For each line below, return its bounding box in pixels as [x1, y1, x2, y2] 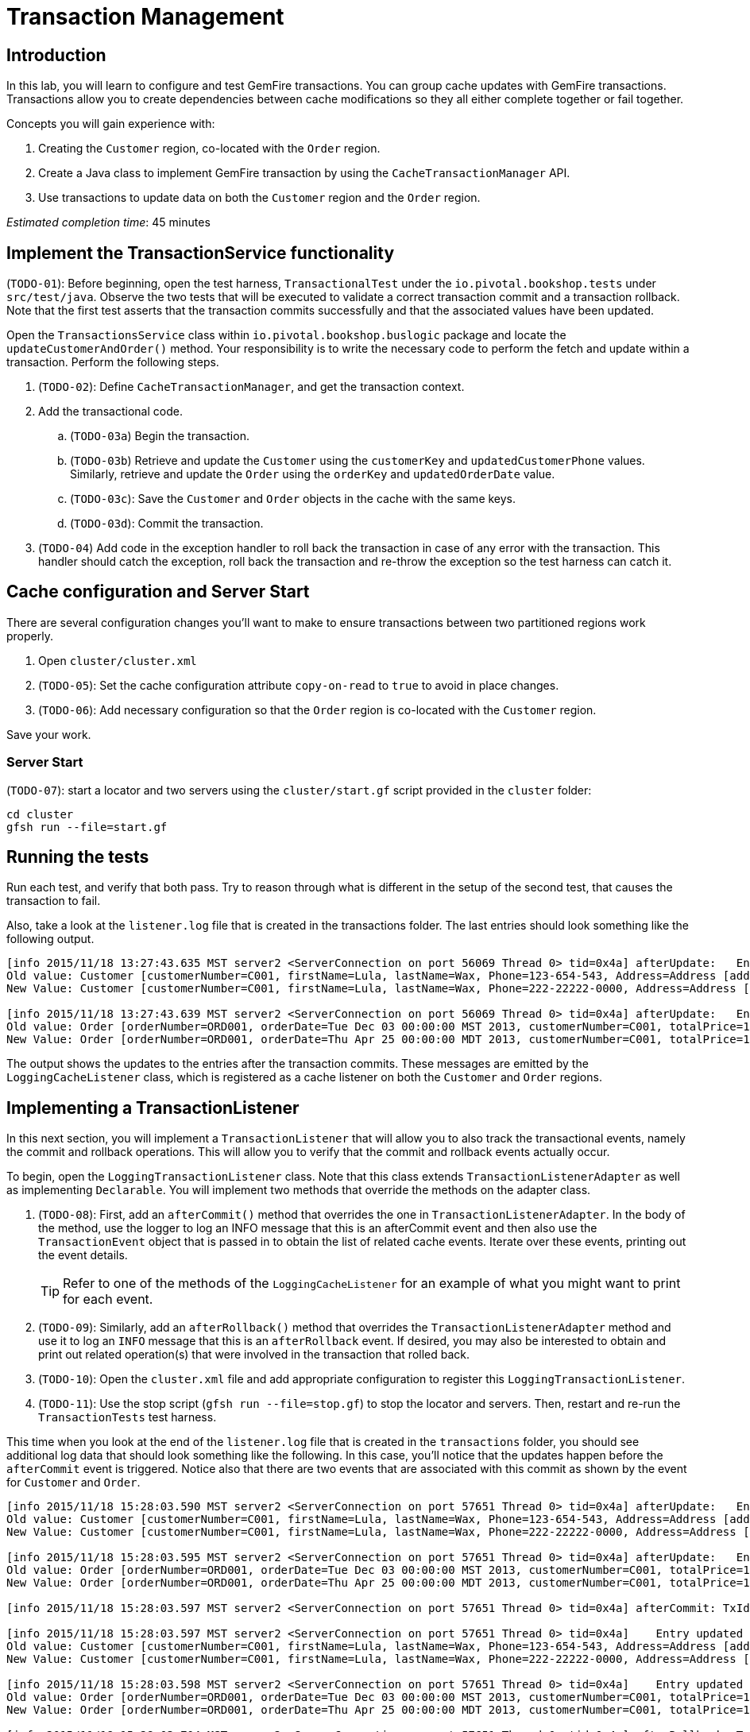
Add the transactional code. [38, 404, 183, 419]
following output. [6, 932, 95, 946]
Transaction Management [6, 3, 284, 30]
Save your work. [6, 727, 91, 741]
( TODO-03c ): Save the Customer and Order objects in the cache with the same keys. [70, 492, 516, 506]
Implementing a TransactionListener [6, 1097, 300, 1118]
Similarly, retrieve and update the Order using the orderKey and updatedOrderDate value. [70, 467, 555, 481]
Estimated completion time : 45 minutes [6, 215, 211, 230]
